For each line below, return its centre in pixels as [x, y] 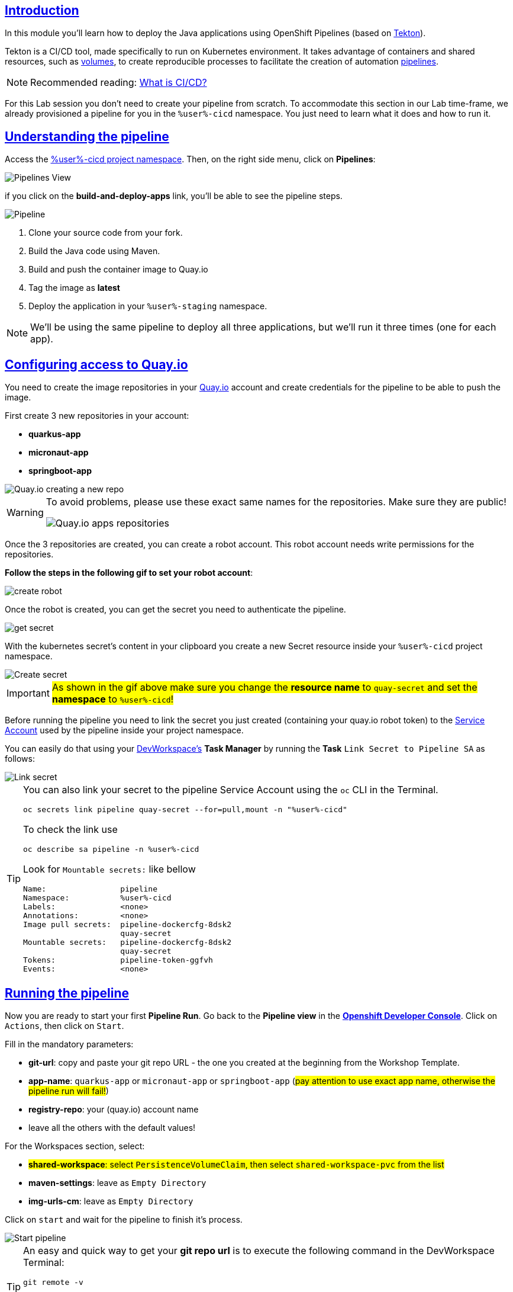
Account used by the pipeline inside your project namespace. [124, 730]
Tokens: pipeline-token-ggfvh [118, 960]
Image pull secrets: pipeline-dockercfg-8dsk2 [128, 925]
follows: [20, 759]
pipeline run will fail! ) [69, 1091]
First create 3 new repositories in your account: [97, 416]
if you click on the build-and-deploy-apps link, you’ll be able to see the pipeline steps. [174, 196]
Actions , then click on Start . [64, 1025]
